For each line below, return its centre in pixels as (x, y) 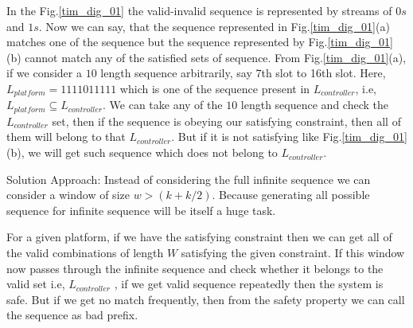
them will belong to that (66, 137)
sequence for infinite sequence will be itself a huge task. (141, 210)
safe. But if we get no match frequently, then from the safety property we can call (206, 299)
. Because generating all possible (291, 195)
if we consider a (44, 73)
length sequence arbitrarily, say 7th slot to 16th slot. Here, (243, 73)
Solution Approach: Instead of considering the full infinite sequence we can (189, 179)
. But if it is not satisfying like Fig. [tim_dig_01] (289, 137)
